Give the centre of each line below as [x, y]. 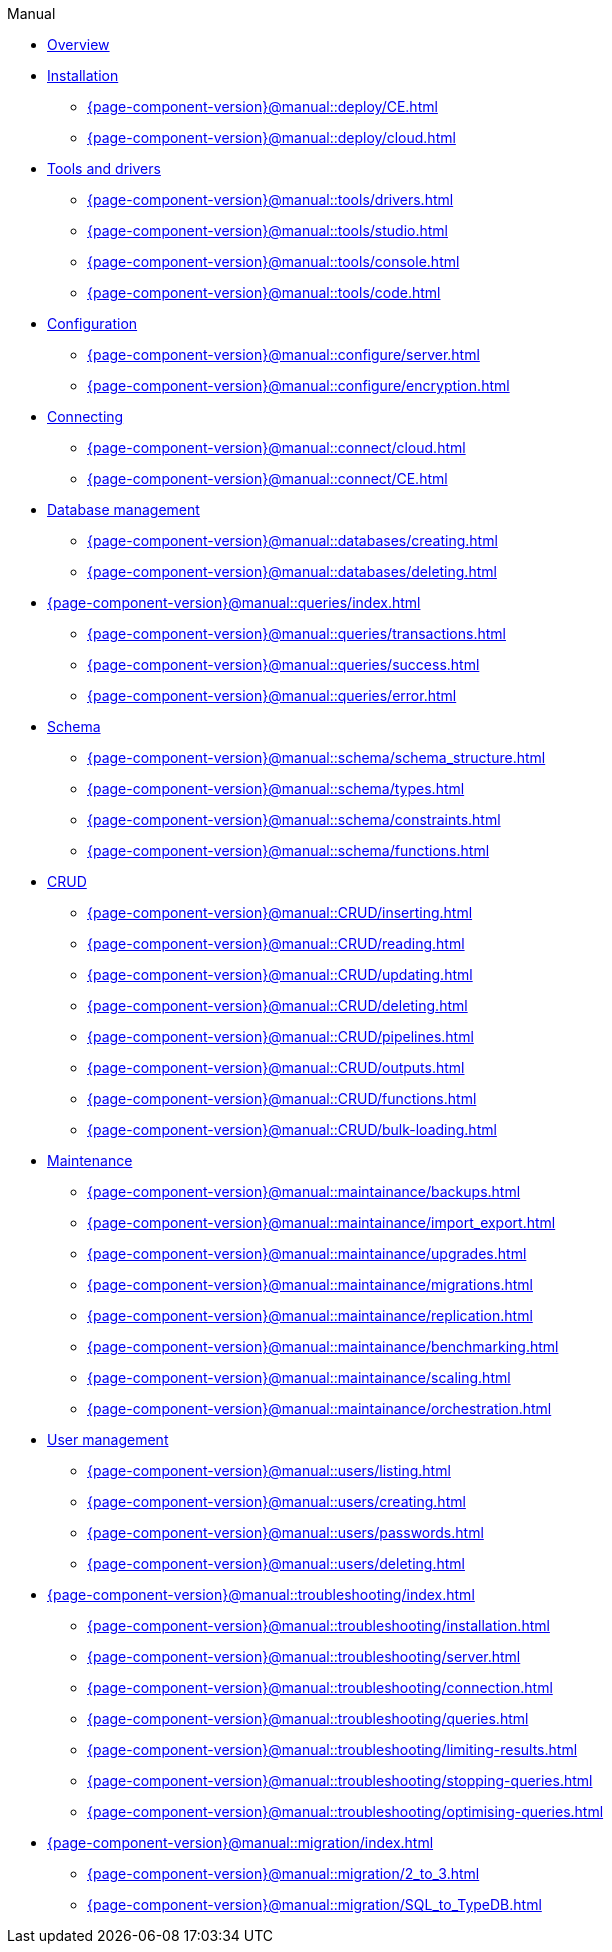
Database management [123, 509]
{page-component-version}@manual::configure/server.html [283, 354]
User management [108, 1439]
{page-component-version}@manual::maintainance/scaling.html [299, 1377]
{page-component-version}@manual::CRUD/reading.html [276, 943]
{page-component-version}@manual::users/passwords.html [285, 1532]
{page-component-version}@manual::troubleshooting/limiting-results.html [332, 1749]
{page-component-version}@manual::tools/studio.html [267, 230]
